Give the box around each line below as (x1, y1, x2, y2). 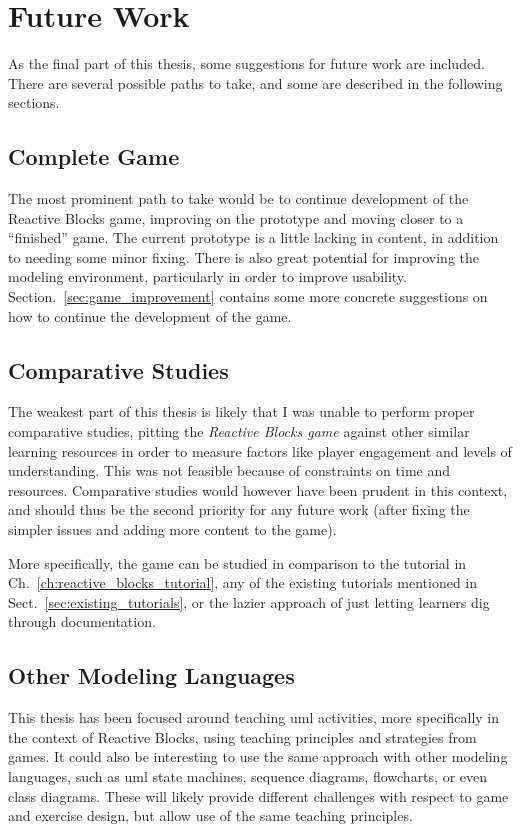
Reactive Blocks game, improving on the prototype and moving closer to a (8, 207, 464, 228)
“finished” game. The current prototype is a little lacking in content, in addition (8, 227, 499, 248)
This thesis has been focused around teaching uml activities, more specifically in (8, 707, 500, 728)
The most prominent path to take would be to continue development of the (8, 188, 469, 209)
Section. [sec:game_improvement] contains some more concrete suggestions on (8, 286, 488, 307)
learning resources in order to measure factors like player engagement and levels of (8, 440, 512, 461)
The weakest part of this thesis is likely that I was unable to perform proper (8, 401, 475, 422)
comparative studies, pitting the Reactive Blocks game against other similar (8, 421, 470, 442)
